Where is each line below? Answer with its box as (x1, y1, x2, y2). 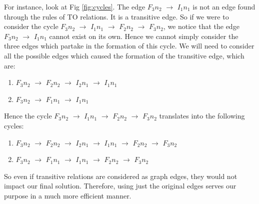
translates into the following (159, 110, 245, 121)
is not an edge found (192, 1, 255, 11)
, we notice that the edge (163, 21, 239, 31)
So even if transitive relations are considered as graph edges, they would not (4, 170, 237, 181)
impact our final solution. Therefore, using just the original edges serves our (4, 180, 236, 191)
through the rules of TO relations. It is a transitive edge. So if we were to (4, 11, 229, 21)
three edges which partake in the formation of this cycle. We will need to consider (4, 40, 254, 51)
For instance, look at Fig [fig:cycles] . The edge (4, 1, 145, 11)
